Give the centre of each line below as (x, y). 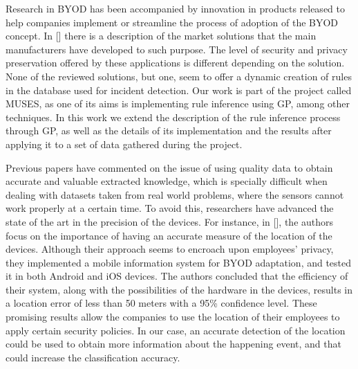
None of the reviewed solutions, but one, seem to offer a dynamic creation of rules (179, 76)
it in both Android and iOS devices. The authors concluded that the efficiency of (177, 276)
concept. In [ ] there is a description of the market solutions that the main (161, 36)
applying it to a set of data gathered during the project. (124, 144)
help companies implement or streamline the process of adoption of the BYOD (172, 22)
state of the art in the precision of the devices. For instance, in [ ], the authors (170, 221)
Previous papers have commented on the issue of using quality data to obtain (169, 167)
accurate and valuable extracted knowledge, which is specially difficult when (167, 181)
